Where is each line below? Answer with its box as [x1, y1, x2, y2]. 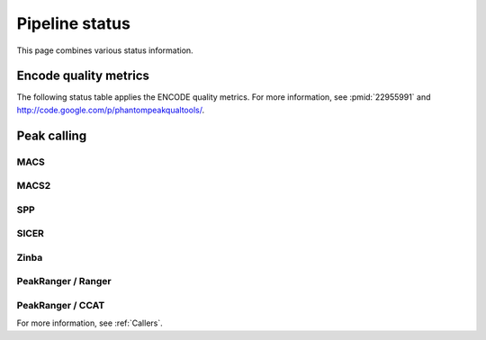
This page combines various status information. [16, 45, 193, 56]
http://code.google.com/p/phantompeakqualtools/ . [16, 104, 205, 115]
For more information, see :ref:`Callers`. [16, 318, 164, 328]
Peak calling [16, 128, 87, 143]
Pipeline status [16, 13, 130, 33]
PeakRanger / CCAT [16, 300, 105, 311]
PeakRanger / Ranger [16, 275, 112, 288]
